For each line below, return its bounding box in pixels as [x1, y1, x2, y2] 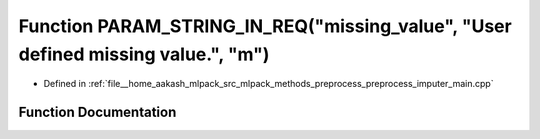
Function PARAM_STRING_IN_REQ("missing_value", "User [18, 15, 512, 37]
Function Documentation [18, 104, 177, 121]
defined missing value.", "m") [18, 43, 270, 65]
